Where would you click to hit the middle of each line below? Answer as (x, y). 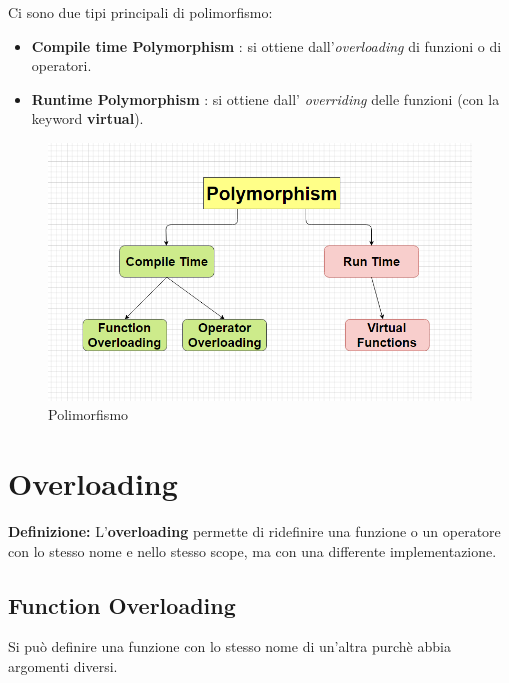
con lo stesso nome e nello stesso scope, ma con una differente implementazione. (252, 550)
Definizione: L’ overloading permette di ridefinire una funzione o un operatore (254, 530)
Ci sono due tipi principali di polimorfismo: (140, 12)
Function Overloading (122, 604)
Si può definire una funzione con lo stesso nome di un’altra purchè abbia (229, 646)
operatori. (61, 65)
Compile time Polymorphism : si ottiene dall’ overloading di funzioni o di (266, 45)
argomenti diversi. (63, 665)
